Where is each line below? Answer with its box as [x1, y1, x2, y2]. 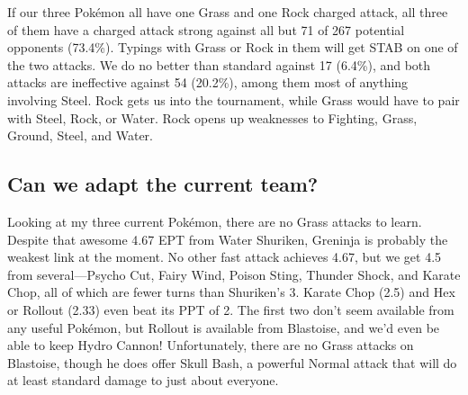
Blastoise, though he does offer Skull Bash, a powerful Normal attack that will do [7, 353, 457, 372]
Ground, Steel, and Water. [7, 126, 153, 145]
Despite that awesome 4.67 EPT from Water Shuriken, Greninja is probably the [7, 229, 448, 248]
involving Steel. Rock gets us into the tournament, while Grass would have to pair [7, 90, 460, 109]
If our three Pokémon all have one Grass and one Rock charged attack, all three [7, 3, 448, 21]
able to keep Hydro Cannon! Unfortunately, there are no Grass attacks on [7, 336, 414, 355]
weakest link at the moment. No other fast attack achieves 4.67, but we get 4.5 [7, 247, 442, 266]
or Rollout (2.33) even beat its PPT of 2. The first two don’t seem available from [7, 300, 454, 319]
